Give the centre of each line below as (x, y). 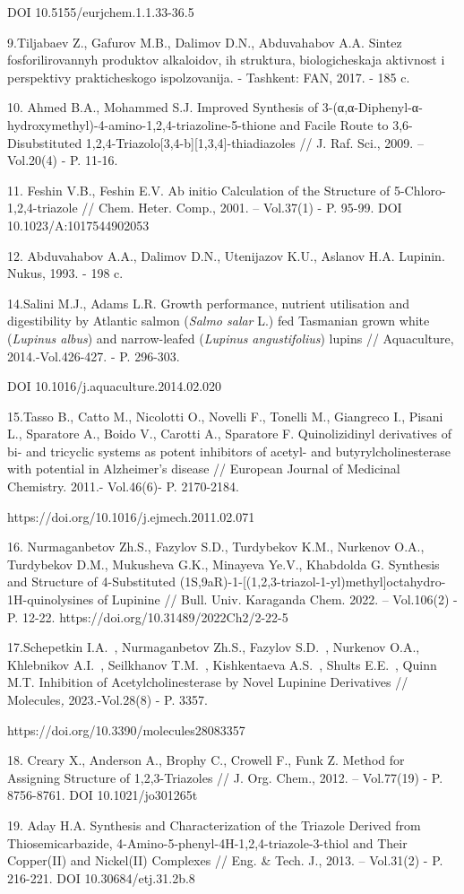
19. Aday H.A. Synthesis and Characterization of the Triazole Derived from (214, 825)
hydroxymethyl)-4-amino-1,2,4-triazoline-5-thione (142, 124)
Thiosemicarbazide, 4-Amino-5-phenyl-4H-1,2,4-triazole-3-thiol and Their (207, 842)
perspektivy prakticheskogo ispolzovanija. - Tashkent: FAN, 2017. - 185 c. (209, 77)
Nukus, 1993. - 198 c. (65, 273)
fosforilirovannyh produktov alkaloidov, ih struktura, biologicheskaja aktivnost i (226, 60)
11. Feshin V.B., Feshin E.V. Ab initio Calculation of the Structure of (199, 190)
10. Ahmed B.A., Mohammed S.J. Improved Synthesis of (163, 107)
